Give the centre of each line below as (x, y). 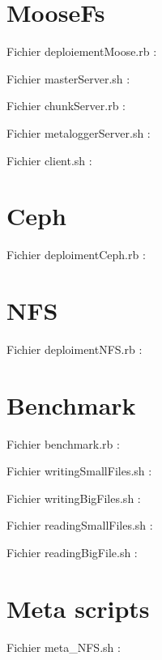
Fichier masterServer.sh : (68, 78)
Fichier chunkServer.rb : (66, 106)
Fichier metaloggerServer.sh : (79, 132)
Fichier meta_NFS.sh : (64, 647)
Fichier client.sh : (49, 160)
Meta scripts (78, 608)
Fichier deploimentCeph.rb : (76, 255)
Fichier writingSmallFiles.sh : (79, 471)
